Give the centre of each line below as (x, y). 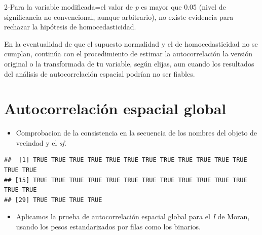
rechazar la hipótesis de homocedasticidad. (70, 27)
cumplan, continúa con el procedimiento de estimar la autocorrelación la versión (128, 54)
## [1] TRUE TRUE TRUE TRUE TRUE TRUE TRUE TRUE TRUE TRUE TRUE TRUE (126, 160)
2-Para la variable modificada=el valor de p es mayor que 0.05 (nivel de (115, 7)
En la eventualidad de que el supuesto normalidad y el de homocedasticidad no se (131, 43)
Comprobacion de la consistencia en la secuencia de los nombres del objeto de (137, 133)
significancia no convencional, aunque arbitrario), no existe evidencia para (119, 16)
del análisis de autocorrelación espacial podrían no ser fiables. (100, 73)
